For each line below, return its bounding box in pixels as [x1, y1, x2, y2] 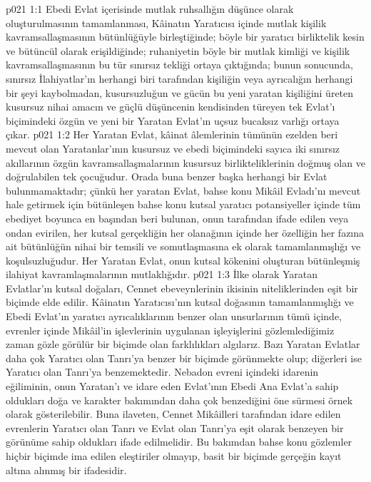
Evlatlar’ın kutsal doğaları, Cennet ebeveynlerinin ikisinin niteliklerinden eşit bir [6, 280, 358, 295]
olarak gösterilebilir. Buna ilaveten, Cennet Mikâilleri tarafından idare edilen [6, 406, 341, 421]
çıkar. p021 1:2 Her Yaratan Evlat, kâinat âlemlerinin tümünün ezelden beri [6, 127, 338, 142]
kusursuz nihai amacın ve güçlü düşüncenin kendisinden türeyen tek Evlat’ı [6, 99, 335, 114]
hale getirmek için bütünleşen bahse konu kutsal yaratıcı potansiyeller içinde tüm [6, 197, 361, 212]
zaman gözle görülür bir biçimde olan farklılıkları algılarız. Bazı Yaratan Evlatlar [6, 337, 360, 352]
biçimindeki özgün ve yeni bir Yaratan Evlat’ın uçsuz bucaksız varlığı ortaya [6, 113, 340, 128]
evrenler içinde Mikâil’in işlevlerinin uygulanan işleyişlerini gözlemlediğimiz [6, 322, 335, 337]
